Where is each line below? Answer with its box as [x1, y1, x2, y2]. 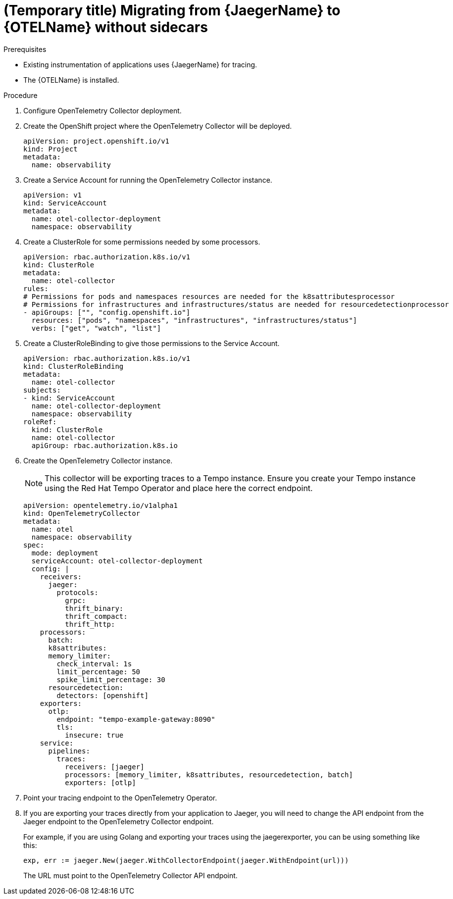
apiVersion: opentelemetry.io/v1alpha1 [23, 501, 178, 509]
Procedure [3, 91, 38, 100]
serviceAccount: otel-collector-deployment [31, 556, 203, 565]
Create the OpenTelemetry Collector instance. [23, 456, 173, 465]
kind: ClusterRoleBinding [23, 362, 124, 370]
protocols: [56, 588, 99, 597]
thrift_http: [65, 620, 115, 628]
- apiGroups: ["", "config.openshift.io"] [23, 308, 191, 316]
